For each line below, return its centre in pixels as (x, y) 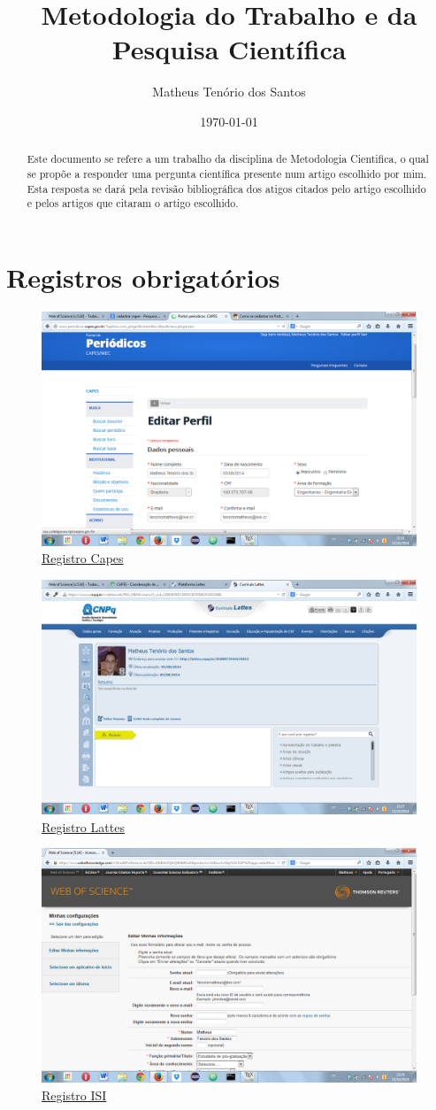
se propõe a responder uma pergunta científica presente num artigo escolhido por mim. (227, 173)
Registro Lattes (83, 826)
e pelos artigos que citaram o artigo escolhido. (133, 203)
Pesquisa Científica (229, 49)
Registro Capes (83, 558)
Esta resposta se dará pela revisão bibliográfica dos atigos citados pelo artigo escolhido (226, 188)
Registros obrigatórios (143, 277)
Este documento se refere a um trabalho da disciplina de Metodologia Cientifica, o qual (228, 159)
